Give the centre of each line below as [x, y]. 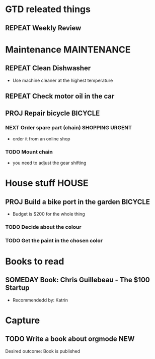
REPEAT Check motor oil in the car [60, 96]
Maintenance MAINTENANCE [68, 49]
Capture [23, 320]
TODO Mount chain [29, 151]
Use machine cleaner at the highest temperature [63, 80]
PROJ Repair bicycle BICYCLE [53, 113]
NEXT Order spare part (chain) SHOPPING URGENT [69, 128]
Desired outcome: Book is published [43, 351]
